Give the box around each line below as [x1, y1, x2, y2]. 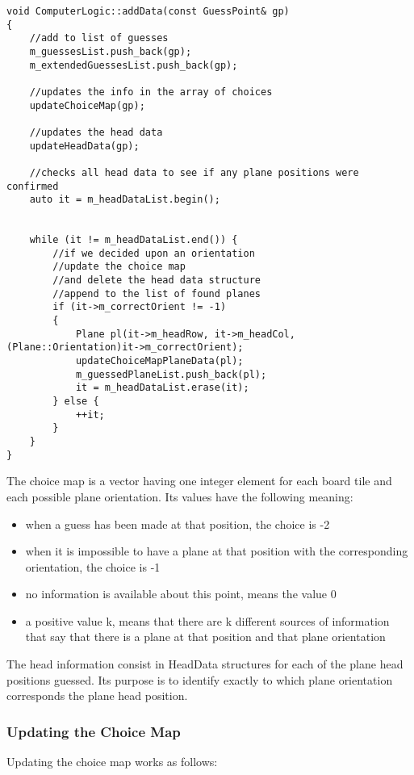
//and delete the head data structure [52, 274, 261, 287]
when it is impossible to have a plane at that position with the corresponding [25, 542, 408, 559]
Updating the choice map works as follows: [6, 753, 218, 770]
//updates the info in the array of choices [29, 86, 273, 98]
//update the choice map [52, 261, 186, 273]
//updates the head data [29, 126, 163, 138]
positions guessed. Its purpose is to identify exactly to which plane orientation [6, 671, 393, 688]
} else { [52, 396, 99, 408]
